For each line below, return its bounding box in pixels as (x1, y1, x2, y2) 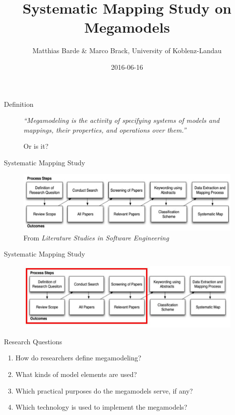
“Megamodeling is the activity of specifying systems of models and (23, 115, 220, 125)
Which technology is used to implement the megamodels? (15, 402, 188, 412)
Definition (4, 99, 34, 109)
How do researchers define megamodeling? (15, 353, 142, 363)
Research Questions (4, 336, 63, 346)
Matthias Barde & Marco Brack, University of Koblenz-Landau (32, 45, 222, 56)
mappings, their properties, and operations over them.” (23, 124, 187, 135)
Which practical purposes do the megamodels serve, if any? (15, 385, 193, 395)
